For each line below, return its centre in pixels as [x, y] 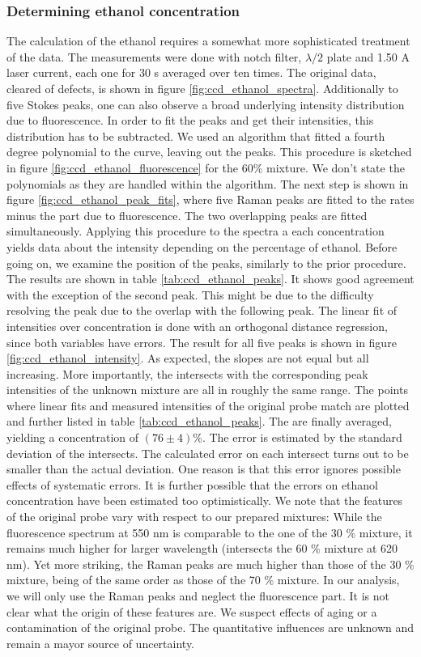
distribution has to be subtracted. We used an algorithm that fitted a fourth [196, 136]
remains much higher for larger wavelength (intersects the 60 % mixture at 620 [202, 548]
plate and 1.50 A [368, 56]
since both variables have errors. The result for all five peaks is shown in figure [202, 342]
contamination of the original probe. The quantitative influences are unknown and [210, 627]
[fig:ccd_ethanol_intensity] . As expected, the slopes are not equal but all [188, 358]
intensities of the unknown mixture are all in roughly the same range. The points [207, 390]
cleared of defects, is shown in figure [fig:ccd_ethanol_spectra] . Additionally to [202, 88]
